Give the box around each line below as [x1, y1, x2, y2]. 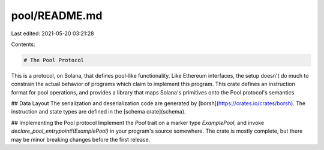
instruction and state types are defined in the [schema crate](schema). [11, 108, 186, 115]
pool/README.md [11, 9, 103, 22]
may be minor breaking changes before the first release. [11, 136, 151, 143]
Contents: [11, 41, 35, 48]
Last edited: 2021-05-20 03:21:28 [11, 30, 94, 37]
